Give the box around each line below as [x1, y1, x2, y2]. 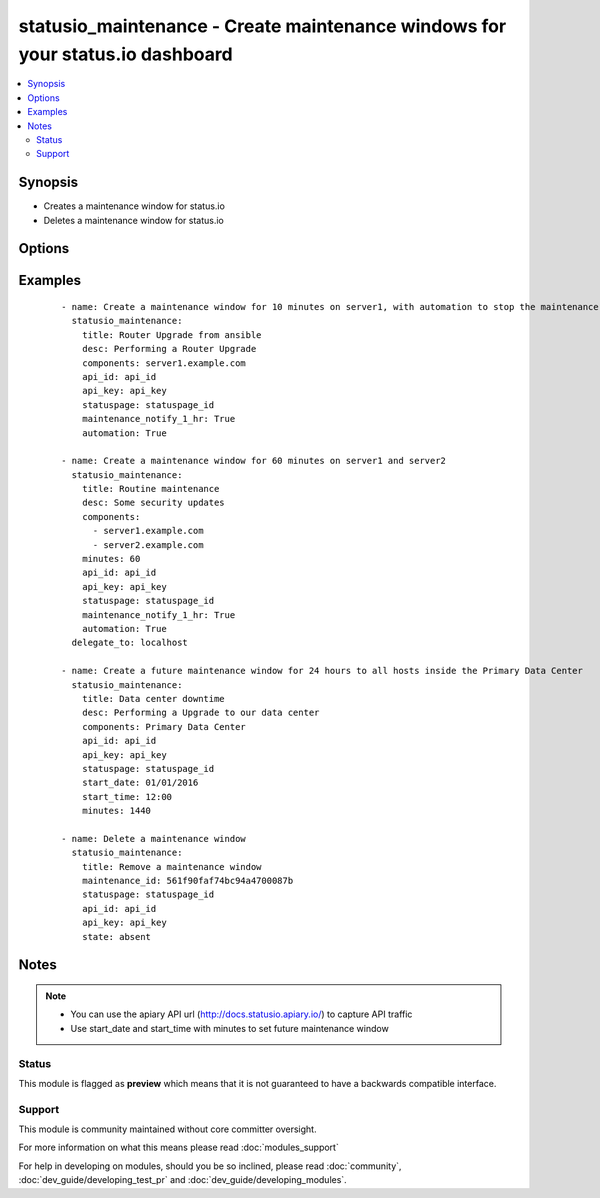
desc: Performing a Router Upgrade [81, 343, 257, 355]
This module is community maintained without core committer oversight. [18, 1123, 317, 1135]
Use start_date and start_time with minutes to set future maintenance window [70, 1022, 389, 1034]
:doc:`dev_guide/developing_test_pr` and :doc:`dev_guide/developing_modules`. [18, 1174, 347, 1186]
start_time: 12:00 [81, 791, 173, 802]
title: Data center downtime [81, 693, 225, 704]
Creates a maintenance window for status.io [43, 200, 225, 212]
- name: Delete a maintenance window [61, 833, 247, 844]
